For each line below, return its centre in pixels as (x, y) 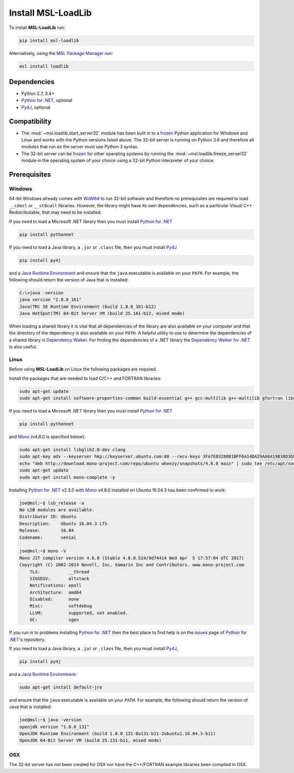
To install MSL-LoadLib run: (37, 28)
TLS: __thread (60, 572)
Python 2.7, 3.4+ (38, 94)
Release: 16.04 (47, 531)
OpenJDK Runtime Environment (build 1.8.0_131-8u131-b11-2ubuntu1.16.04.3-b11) (118, 734)
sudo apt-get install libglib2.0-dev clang (73, 450)
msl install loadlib (44, 66)
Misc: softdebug (61, 606)
